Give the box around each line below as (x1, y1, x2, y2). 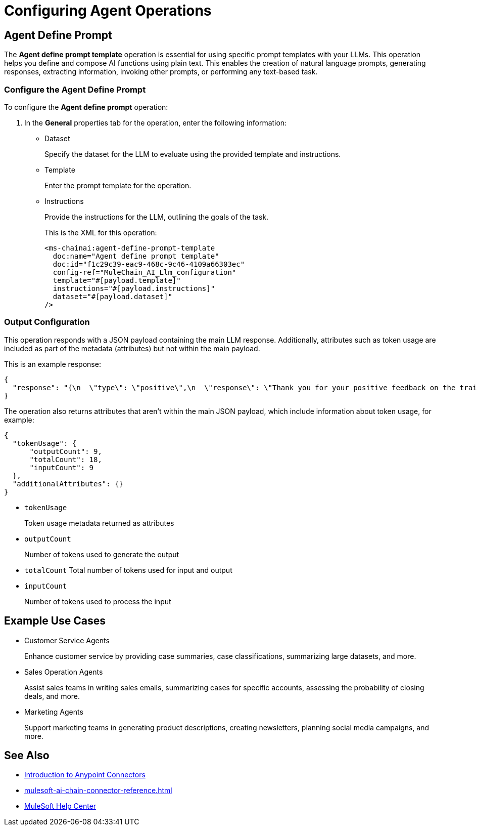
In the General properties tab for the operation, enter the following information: (24, 118, 287, 127)
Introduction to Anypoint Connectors (24, 770, 146, 779)
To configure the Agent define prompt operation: (4, 102, 168, 111)
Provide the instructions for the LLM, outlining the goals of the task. (44, 212, 269, 221)
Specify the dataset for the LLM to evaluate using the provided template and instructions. (44, 149, 341, 158)
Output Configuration (4, 317, 90, 327)
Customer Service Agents (24, 636, 110, 645)
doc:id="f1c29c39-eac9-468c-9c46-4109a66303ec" (53, 260, 245, 268)
